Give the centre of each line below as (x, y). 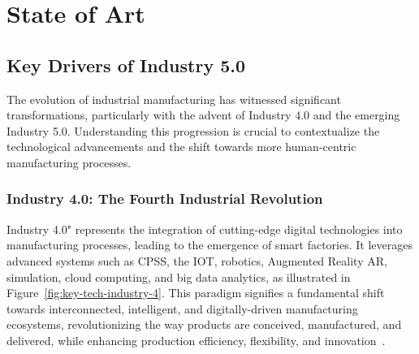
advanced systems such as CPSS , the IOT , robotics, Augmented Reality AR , (197, 260)
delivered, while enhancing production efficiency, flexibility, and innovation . (196, 340)
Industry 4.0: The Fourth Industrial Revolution (165, 199)
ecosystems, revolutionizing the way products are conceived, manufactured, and (204, 324)
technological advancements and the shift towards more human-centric (181, 147)
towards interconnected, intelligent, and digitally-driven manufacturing (182, 308)
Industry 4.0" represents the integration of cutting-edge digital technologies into (205, 229)
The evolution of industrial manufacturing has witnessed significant (174, 99)
